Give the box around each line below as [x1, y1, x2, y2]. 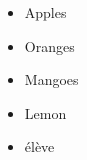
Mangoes [24, 69, 79, 90]
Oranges [24, 35, 75, 56]
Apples [24, 2, 67, 22]
